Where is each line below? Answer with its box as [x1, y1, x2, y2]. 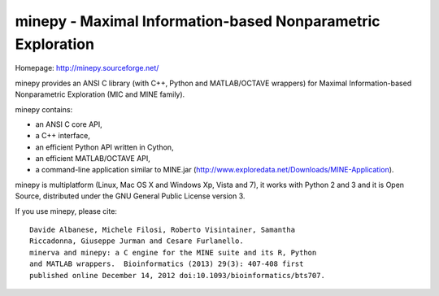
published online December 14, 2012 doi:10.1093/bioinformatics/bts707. [29, 271, 325, 280]
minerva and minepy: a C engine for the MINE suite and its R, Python [29, 248, 317, 257]
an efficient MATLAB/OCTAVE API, [35, 154, 150, 163]
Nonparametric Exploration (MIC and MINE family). [15, 89, 185, 99]
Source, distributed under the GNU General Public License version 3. [15, 191, 246, 201]
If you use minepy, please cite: [15, 206, 118, 215]
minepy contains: [15, 104, 73, 114]
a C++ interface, [35, 131, 91, 141]
